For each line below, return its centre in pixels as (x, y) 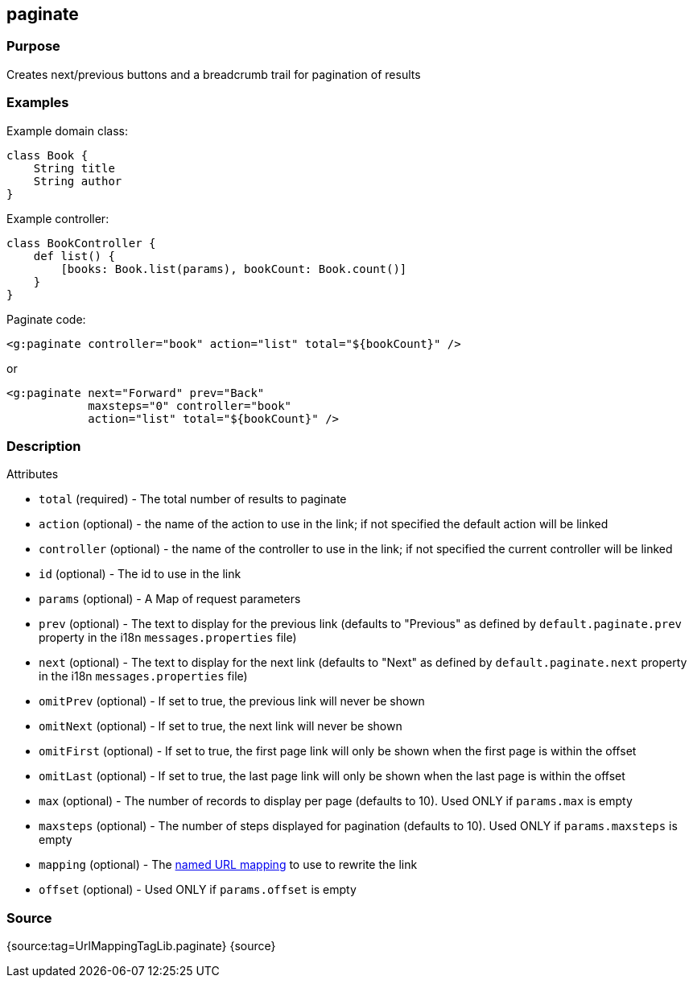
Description (44, 446)
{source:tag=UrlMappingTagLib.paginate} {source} (141, 946)
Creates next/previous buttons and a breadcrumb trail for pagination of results (214, 74)
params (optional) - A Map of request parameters (170, 599)
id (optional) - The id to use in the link (140, 574)
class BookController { (81, 243)
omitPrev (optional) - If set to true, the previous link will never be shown (232, 701)
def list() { (74, 256)
